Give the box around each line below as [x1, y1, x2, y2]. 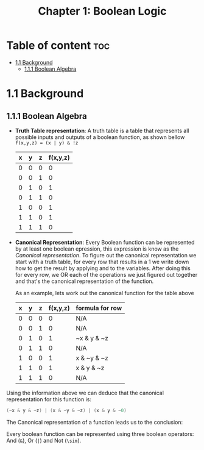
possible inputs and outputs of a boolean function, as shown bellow [15, 133, 185, 141]
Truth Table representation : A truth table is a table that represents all [15, 127, 189, 134]
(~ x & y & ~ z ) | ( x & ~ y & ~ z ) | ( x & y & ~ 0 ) [6, 407, 127, 413]
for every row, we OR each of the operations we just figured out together [15, 271, 198, 278]
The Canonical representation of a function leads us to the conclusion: [6, 418, 183, 426]
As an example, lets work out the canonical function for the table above [15, 289, 194, 296]
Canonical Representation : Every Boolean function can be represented [15, 238, 195, 246]
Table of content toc [6, 38, 110, 52]
